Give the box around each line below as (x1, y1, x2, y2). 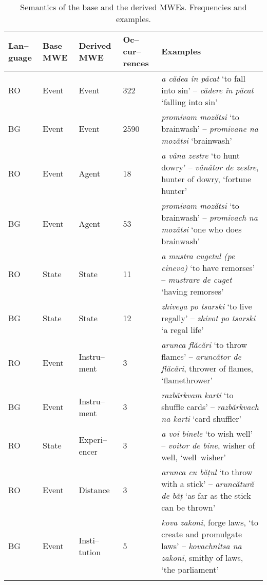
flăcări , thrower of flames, (161, 362, 254, 374)
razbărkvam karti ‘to (161, 389, 234, 401)
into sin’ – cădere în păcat (161, 84, 254, 96)
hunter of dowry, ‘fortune (161, 173, 252, 185)
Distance (79, 483, 110, 496)
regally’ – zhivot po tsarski (161, 312, 256, 324)
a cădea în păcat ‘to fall (161, 72, 245, 84)
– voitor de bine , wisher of (161, 439, 255, 451)
